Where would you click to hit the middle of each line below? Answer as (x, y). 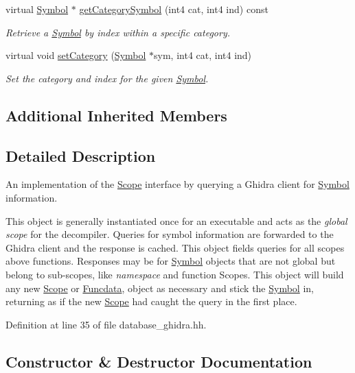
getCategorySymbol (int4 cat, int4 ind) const (174, 9)
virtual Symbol (37, 9)
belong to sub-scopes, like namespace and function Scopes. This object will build (175, 274)
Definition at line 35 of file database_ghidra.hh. (106, 324)
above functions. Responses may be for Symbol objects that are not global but (171, 261)
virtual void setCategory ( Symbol (76, 55)
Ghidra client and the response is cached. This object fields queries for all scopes (175, 247)
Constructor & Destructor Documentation (159, 361)
